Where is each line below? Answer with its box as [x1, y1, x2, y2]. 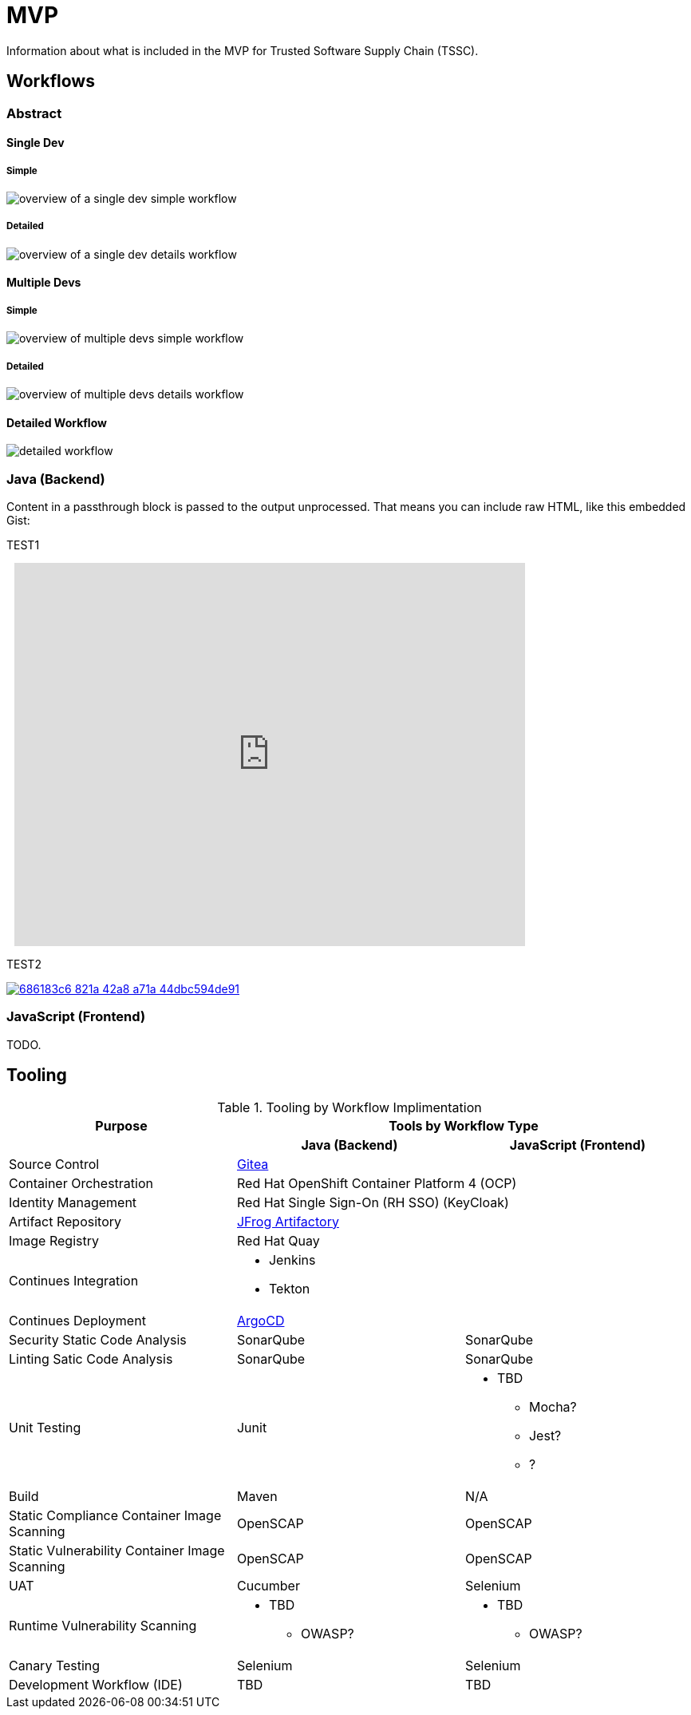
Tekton [268, 1280, 310, 1297]
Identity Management [9, 1194, 137, 1210]
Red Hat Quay [236, 1232, 320, 1249]
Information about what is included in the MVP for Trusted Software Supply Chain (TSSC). [6, 43, 479, 57]
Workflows [6, 71, 95, 92]
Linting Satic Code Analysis [9, 1350, 173, 1367]
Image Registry [9, 1232, 99, 1249]
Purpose [95, 1117, 148, 1134]
